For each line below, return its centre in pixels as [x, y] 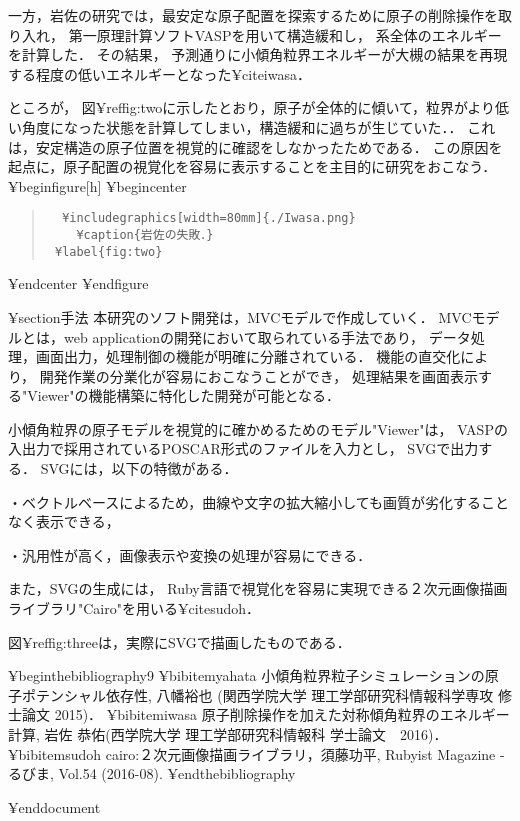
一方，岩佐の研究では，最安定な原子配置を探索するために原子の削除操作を [253, 15]
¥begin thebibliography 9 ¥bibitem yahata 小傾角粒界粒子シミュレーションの [246, 675]
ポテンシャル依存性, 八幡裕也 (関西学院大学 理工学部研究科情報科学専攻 [257, 694]
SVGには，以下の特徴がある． [139, 468]
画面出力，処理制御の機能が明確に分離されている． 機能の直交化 [248, 356]
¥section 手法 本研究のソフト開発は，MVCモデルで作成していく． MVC [240, 316]
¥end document [54, 806]
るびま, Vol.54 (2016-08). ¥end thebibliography [152, 773]
